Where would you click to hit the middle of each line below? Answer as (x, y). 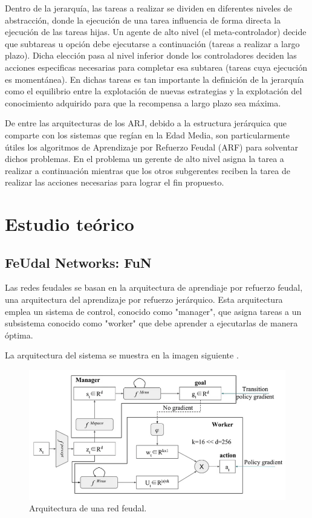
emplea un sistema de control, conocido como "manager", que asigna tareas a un (153, 311)
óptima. (19, 335)
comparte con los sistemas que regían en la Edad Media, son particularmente (147, 134)
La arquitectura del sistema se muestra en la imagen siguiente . (122, 355)
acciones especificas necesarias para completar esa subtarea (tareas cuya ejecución (156, 67)
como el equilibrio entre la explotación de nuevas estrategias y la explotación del (154, 91)
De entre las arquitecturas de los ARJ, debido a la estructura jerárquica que (146, 123)
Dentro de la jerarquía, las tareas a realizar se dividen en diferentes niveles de (148, 8)
